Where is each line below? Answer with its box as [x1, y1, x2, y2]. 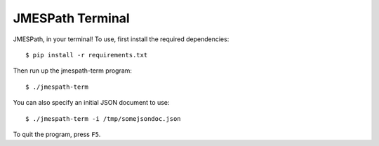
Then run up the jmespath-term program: [13, 66, 133, 75]
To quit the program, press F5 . [13, 130, 101, 138]
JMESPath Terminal [13, 10, 130, 26]
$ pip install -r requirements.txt [25, 51, 148, 59]
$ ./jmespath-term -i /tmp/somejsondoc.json [25, 115, 182, 122]
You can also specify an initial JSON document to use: [13, 98, 170, 107]
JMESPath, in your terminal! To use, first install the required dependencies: [13, 35, 230, 43]
